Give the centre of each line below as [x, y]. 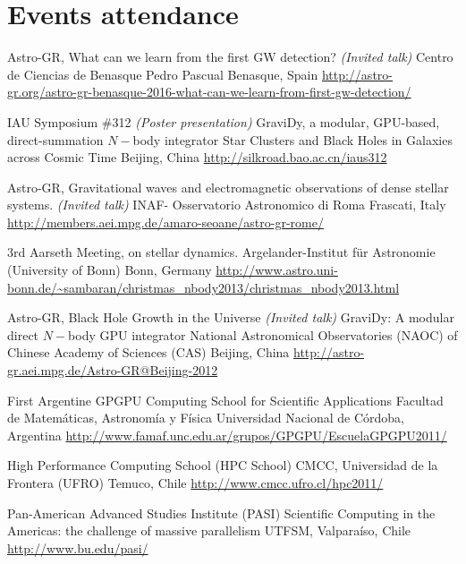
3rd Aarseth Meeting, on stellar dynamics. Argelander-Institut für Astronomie [221, 252]
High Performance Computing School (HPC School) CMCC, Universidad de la [223, 465]
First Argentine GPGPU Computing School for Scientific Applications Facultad [225, 400]
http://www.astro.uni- [277, 270]
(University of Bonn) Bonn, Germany [110, 270]
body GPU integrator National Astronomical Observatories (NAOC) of [263, 334]
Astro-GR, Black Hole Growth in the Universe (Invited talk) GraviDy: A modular [231, 317]
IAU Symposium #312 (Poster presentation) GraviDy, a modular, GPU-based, [224, 121]
